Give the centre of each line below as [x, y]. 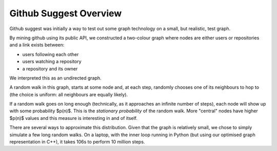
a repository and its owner [50, 68]
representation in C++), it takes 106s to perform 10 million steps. [77, 142]
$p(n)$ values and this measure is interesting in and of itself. [74, 118]
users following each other [51, 54]
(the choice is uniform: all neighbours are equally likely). [69, 94]
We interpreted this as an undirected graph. [56, 78]
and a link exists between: [37, 45]
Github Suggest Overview [66, 13]
